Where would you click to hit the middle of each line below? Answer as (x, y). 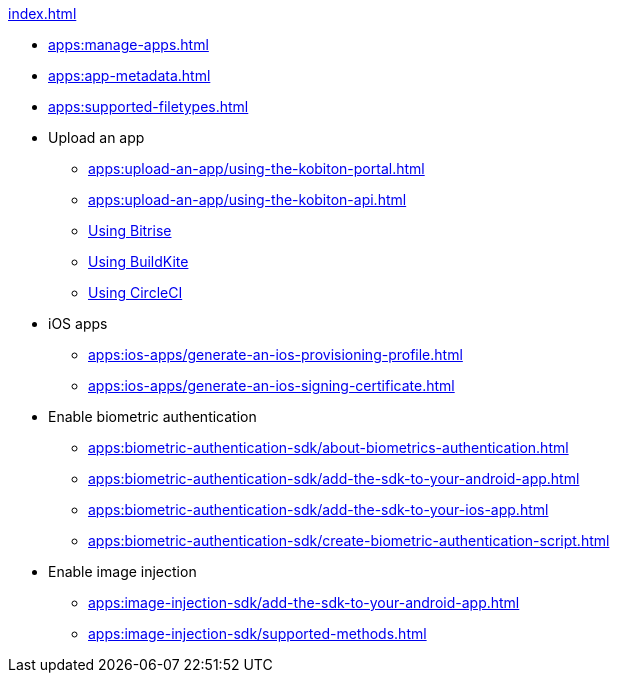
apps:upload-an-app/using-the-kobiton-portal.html (256, 168)
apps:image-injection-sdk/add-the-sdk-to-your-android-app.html (304, 602)
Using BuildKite (138, 261)
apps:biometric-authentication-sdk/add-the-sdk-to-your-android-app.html (334, 478)
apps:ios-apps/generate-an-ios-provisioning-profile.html (275, 354)
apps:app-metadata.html (129, 75)
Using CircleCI (135, 292)
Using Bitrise (130, 230)
